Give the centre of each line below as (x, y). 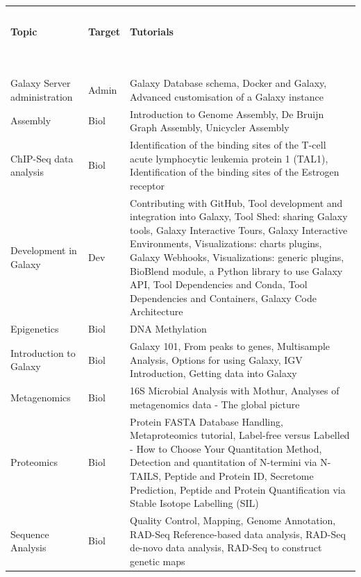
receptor (147, 185)
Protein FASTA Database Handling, (207, 421)
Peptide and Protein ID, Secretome (239, 475)
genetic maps (158, 561)
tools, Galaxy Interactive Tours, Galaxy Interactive (239, 229)
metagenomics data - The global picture (215, 404)
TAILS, (146, 475)
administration (42, 96)
